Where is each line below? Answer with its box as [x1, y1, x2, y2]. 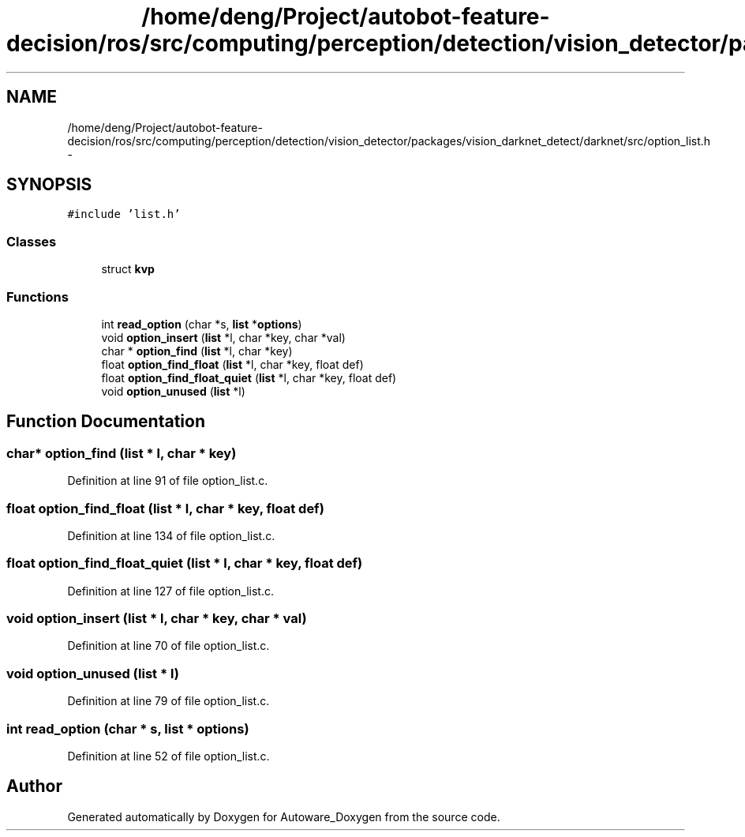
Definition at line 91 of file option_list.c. [67, 474, 268, 488]
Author [6, 776, 62, 797]
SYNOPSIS [6, 175, 92, 195]
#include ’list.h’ [67, 208, 181, 221]
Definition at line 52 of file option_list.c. [67, 749, 270, 763]
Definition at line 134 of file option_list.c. [67, 528, 275, 542]
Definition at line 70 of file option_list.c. [67, 639, 270, 653]
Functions [6, 288, 69, 305]
